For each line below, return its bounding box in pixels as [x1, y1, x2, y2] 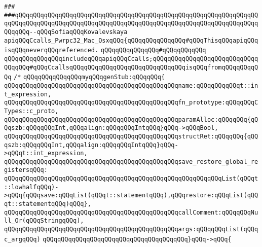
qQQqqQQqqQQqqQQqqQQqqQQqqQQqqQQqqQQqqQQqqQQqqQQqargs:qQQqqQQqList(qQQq [4, 226, 258, 233]
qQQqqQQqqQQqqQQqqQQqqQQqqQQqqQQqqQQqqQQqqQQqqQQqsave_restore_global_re [4, 158, 258, 165]
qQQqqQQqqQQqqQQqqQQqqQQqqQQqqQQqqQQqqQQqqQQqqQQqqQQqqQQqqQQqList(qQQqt [4, 175, 258, 183]
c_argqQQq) [4, 235, 41, 243]
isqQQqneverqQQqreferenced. [4, 47, 99, 54]
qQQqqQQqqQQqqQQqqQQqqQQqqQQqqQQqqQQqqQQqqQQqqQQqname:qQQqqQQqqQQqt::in [4, 82, 258, 89]
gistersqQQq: [4, 166, 48, 174]
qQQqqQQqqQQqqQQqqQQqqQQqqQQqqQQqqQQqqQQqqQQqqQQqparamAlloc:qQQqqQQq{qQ [4, 116, 258, 123]
